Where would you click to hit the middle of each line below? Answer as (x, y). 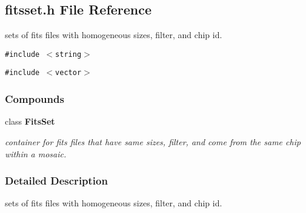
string (68, 54)
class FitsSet (30, 121)
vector (68, 73)
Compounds (35, 99)
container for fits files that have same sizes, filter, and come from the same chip (153, 141)
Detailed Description (56, 181)
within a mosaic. (36, 153)
